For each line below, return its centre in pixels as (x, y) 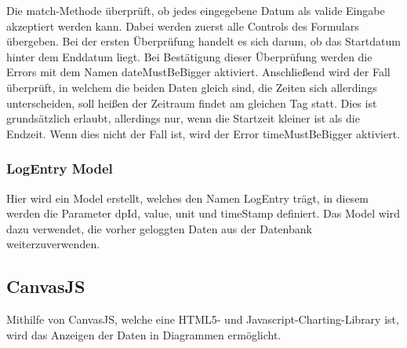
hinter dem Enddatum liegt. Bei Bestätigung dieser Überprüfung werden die (189, 56)
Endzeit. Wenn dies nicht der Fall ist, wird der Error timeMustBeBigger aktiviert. (203, 133)
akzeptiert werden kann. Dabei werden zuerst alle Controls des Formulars (183, 26)
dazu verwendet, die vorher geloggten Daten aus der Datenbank (159, 228)
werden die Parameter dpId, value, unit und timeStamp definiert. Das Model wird (203, 213)
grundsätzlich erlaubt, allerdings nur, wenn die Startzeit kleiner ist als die (183, 118)
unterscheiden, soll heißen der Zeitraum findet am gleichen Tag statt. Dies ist (192, 103)
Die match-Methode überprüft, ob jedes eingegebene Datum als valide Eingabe (196, 10)
